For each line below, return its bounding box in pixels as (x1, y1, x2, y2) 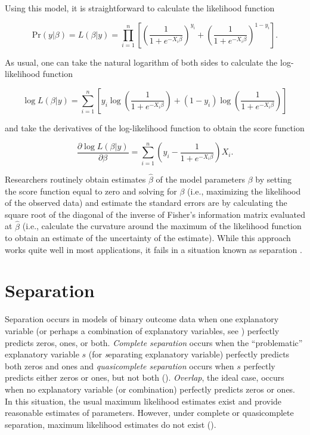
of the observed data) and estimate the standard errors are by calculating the (5, 196, 287, 209)
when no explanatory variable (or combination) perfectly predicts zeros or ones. (5, 382, 296, 395)
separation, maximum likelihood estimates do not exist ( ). (5, 418, 216, 430)
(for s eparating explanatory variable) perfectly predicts (88, 348, 290, 360)
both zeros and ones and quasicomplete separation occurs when (5, 359, 234, 372)
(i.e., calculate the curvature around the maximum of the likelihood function (22, 220, 302, 232)
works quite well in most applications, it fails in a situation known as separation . (5, 243, 302, 255)
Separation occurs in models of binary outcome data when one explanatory (5, 313, 279, 325)
